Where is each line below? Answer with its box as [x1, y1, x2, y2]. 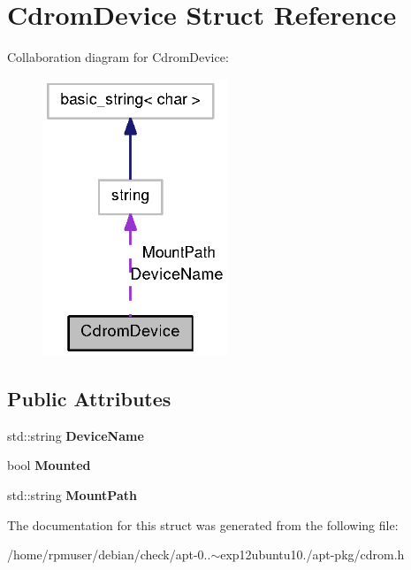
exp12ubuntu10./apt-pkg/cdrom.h [220, 545, 405, 564]
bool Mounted [7, 456, 91, 474]
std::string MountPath [7, 486, 137, 505]
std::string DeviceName [7, 426, 144, 444]
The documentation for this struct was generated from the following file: [7, 515, 399, 534]
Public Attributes [7, 385, 171, 412]
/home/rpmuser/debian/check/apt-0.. [7, 545, 211, 564]
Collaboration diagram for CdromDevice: [7, 48, 229, 66]
